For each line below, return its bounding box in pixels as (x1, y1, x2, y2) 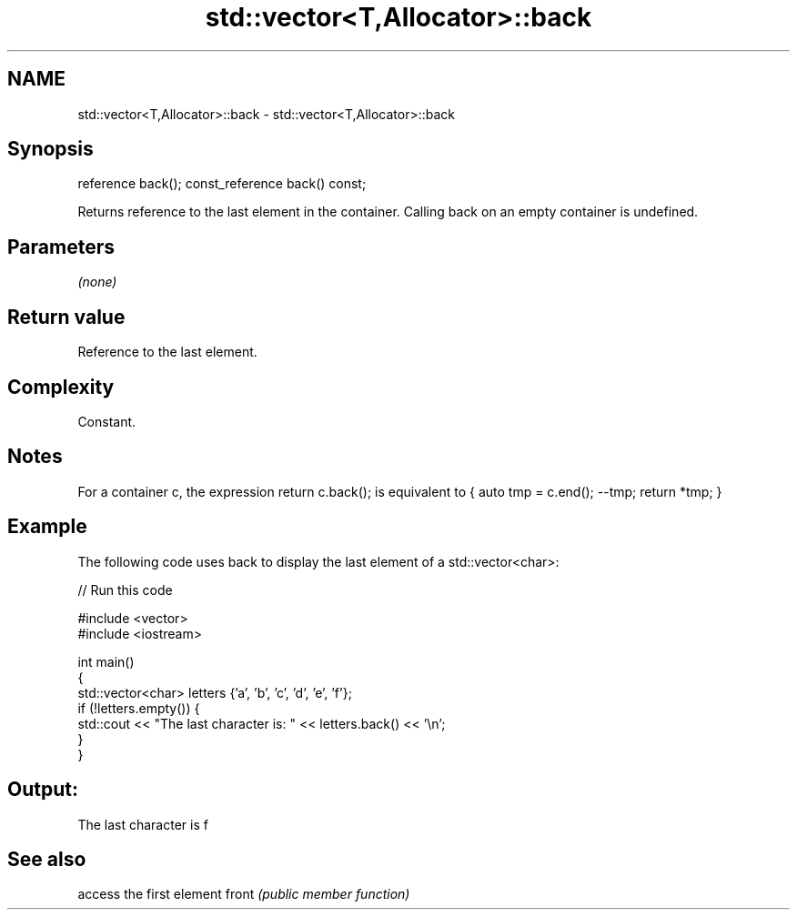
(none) (77, 274, 117, 290)
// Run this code (77, 581, 173, 598)
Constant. (77, 413, 136, 429)
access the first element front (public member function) (77, 886, 410, 902)
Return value (7, 305, 126, 328)
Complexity (7, 375, 115, 398)
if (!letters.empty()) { (77, 700, 200, 716)
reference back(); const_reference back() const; (77, 176, 367, 192)
